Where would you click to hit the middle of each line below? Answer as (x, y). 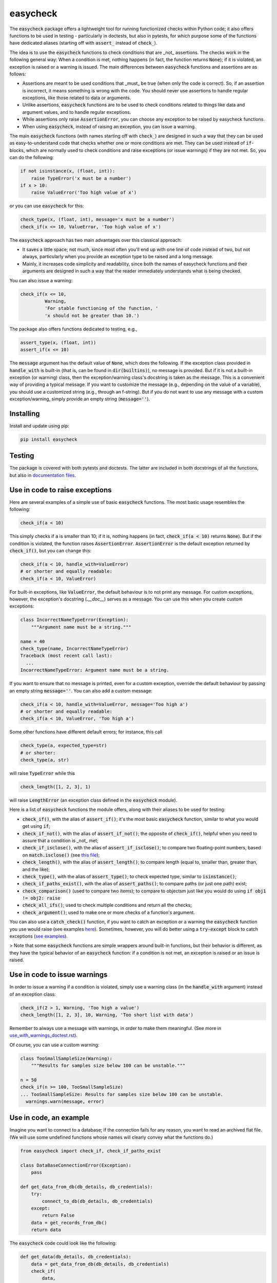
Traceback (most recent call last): (66, 656)
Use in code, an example (49, 1118)
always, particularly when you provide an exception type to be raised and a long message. (118, 257)
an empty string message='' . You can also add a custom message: (81, 691)
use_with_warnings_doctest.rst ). (44, 1035)
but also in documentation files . (43, 475)
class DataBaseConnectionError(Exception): (76, 1165)
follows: (18, 74)
